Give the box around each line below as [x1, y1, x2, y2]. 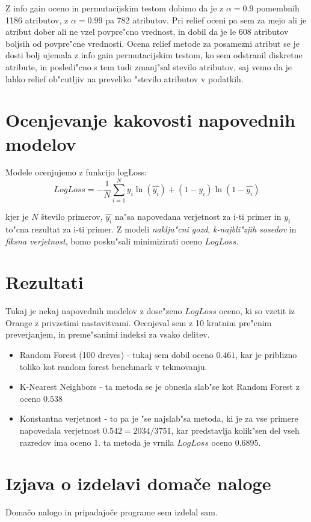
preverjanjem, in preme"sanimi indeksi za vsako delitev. [5, 328, 210, 341]
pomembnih [256, 2, 300, 14]
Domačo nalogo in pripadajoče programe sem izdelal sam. [5, 506, 218, 518]
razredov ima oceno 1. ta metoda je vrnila [19, 436, 174, 448]
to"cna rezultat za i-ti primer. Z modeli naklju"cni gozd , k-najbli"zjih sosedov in [5, 222, 297, 235]
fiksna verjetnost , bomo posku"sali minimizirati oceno [5, 234, 202, 247]
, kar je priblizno [235, 348, 297, 361]
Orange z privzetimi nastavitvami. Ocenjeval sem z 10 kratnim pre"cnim [5, 316, 272, 329]
